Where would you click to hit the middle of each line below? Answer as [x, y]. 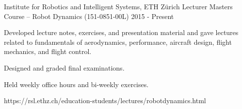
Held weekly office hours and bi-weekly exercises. [76, 84]
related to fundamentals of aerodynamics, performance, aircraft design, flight [118, 42]
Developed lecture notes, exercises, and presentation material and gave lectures [121, 32]
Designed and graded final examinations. [64, 67]
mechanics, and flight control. [48, 51]
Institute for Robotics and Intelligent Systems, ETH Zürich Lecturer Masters [118, 6]
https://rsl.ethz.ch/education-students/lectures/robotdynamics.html [105, 100]
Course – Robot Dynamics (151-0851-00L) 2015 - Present [89, 16]
